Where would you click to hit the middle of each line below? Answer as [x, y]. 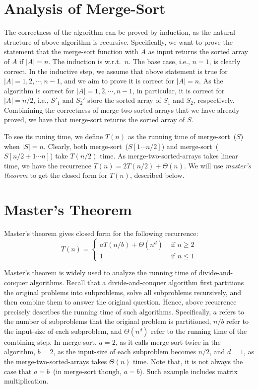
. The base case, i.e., [159, 61]
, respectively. [214, 100]
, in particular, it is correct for [179, 90]
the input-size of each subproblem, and [63, 331]
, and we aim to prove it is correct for [117, 81]
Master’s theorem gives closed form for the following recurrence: [101, 233]
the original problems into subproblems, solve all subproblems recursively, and [123, 292]
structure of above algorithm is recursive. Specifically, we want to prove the [118, 41]
